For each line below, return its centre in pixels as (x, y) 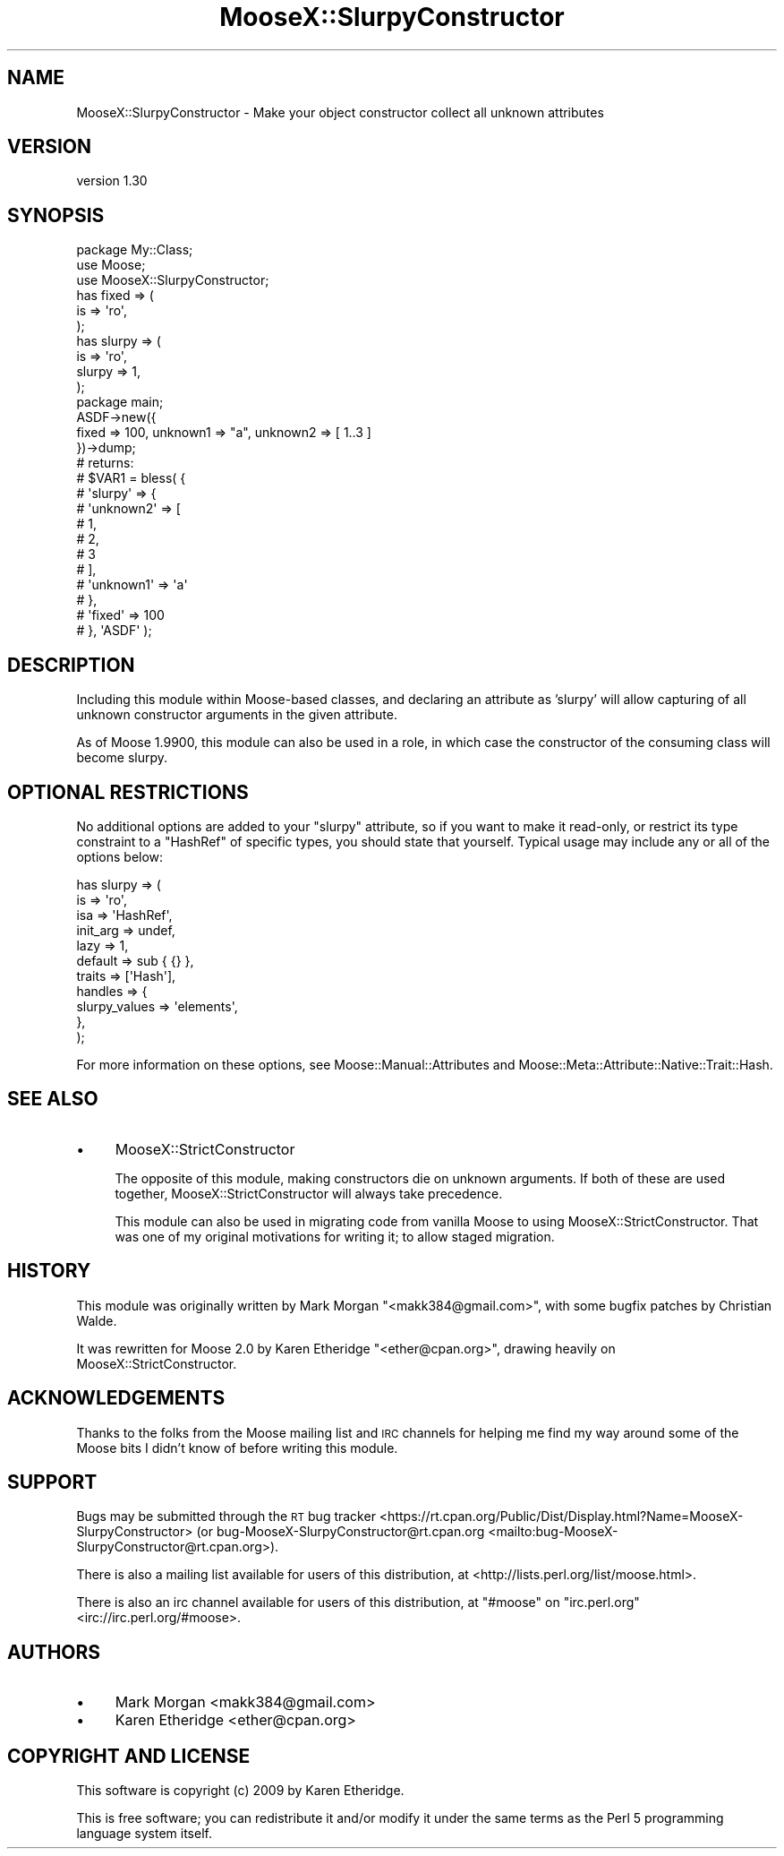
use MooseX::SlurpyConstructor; (173, 280)
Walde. (97, 1320)
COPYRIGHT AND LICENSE (129, 1756)
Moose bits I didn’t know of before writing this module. (237, 1448)
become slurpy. (122, 758)
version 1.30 (112, 181)
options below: (120, 856)
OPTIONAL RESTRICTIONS (128, 792)
